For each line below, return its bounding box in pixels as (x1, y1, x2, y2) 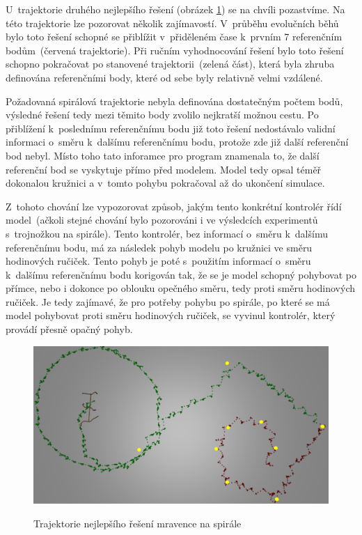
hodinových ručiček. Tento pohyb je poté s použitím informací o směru (6, 254, 311, 268)
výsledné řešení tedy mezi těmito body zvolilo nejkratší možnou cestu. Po (6, 107, 319, 122)
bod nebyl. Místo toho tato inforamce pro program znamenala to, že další (6, 148, 320, 162)
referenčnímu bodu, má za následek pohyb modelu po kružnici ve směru (6, 240, 313, 254)
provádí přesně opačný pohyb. (6, 322, 133, 336)
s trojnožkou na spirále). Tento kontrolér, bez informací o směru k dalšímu (6, 226, 328, 240)
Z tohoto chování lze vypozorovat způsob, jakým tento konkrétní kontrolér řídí (6, 199, 342, 213)
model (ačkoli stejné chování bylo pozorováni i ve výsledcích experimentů (6, 212, 318, 227)
